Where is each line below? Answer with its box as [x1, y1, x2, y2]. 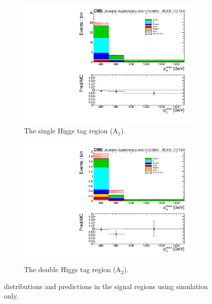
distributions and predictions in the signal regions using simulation [4, 281, 208, 291]
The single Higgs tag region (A [24, 125, 118, 136]
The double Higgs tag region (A [24, 264, 121, 275]
